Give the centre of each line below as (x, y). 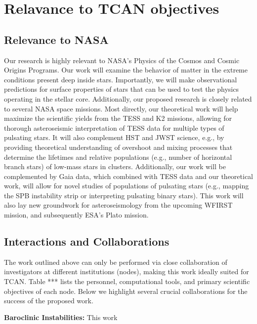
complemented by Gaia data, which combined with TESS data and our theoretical (128, 176)
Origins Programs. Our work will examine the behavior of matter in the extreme (126, 70)
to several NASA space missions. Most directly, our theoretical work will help (121, 108)
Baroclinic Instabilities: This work (61, 317)
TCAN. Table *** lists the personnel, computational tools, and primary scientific (127, 281)
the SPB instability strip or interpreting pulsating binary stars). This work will (124, 195)
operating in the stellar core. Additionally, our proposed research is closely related (128, 98)
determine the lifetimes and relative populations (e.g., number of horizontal (118, 157)
